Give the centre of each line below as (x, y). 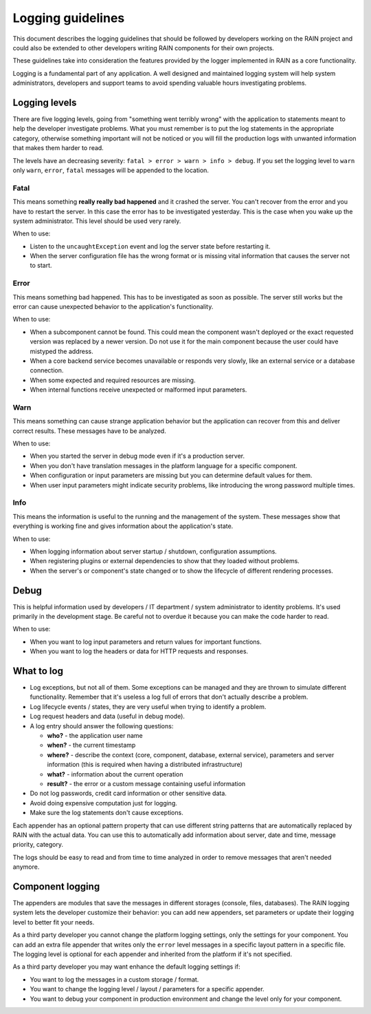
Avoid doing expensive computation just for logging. (104, 803)
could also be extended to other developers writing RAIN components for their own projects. (144, 47)
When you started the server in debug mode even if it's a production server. (137, 456)
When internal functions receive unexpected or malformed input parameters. (138, 390)
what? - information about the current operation (115, 774)
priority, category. (38, 845)
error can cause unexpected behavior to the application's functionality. (113, 306)
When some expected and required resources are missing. (113, 380)
